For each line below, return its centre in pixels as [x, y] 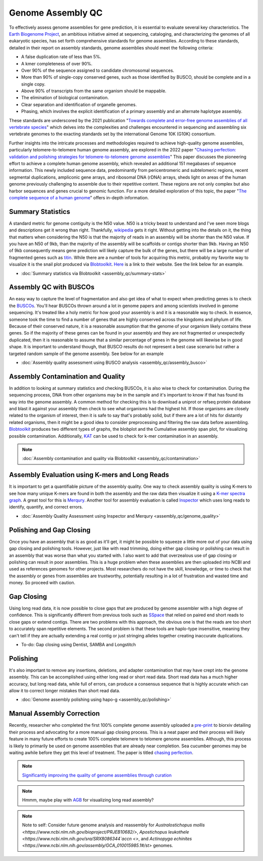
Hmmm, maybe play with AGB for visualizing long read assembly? [88, 800]
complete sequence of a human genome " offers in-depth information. [79, 197]
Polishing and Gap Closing [50, 530]
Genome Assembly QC [56, 13]
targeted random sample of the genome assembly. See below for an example [86, 354]
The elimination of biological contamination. [65, 98]
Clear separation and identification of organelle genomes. [79, 105]
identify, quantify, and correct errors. [46, 507]
